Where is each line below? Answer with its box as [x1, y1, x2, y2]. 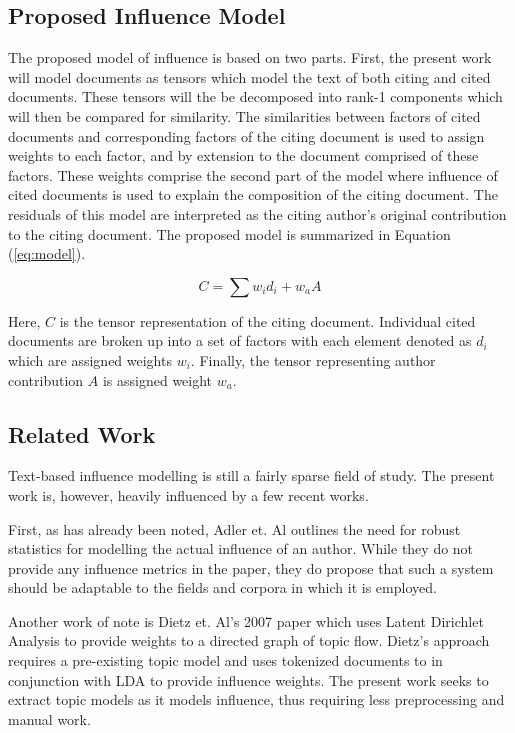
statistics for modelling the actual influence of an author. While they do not [8, 538, 474, 559]
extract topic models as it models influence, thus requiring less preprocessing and [8, 689, 505, 710]
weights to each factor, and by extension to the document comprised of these [8, 145, 479, 166]
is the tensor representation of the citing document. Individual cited [59, 310, 476, 331]
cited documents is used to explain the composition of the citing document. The [8, 184, 498, 205]
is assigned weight [102, 369, 213, 390]
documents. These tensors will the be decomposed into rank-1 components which [8, 86, 503, 107]
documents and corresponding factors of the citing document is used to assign [8, 125, 485, 146]
